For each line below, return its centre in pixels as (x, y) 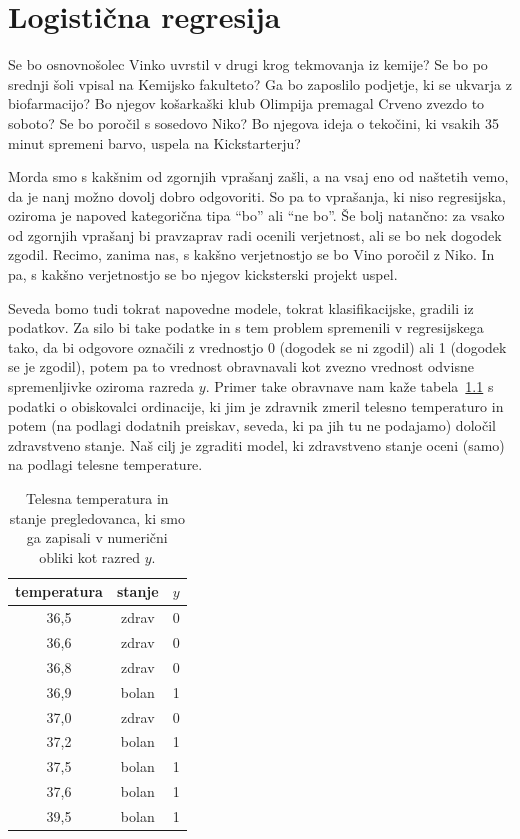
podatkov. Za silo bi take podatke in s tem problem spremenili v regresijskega (246, 327)
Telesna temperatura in (97, 498)
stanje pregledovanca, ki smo (97, 517)
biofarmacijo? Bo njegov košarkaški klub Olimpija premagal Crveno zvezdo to (246, 103)
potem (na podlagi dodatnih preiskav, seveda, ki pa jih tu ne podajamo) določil (252, 425)
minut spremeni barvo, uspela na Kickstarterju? (154, 142)
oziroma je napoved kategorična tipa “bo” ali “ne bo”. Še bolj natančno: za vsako (256, 215)
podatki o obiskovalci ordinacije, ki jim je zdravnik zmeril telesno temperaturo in (256, 405)
